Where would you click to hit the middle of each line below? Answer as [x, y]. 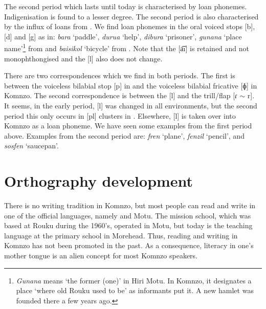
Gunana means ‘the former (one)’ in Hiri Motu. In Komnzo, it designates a [134, 280]
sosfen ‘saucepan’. [31, 146]
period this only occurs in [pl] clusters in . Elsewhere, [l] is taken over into [120, 115]
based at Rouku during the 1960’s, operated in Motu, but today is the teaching [128, 225]
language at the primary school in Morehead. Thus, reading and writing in [121, 235]
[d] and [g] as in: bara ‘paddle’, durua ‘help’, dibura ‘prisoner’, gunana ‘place [123, 36]
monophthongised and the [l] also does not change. [83, 58]
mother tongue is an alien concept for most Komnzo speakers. [101, 256]
